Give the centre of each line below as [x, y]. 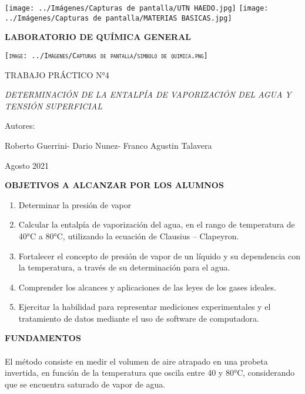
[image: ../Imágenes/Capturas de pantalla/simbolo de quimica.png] [106, 56]
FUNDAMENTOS [43, 338]
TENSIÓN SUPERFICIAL [53, 106]
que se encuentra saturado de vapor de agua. [85, 384]
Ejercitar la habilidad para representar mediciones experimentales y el [145, 307]
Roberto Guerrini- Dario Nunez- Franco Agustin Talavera [108, 145]
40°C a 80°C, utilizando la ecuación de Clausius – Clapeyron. [129, 236]
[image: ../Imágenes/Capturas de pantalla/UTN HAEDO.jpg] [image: [137, 8]
